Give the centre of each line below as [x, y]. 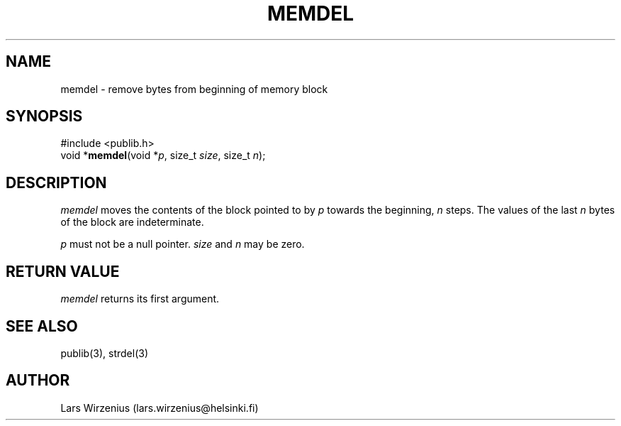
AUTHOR [38, 381]
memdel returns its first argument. [140, 299]
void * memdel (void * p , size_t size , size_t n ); [163, 155]
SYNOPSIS [44, 116]
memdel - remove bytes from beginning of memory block [194, 89]
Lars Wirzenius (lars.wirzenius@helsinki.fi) [160, 408]
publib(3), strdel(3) [104, 353]
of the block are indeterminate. [132, 222]
